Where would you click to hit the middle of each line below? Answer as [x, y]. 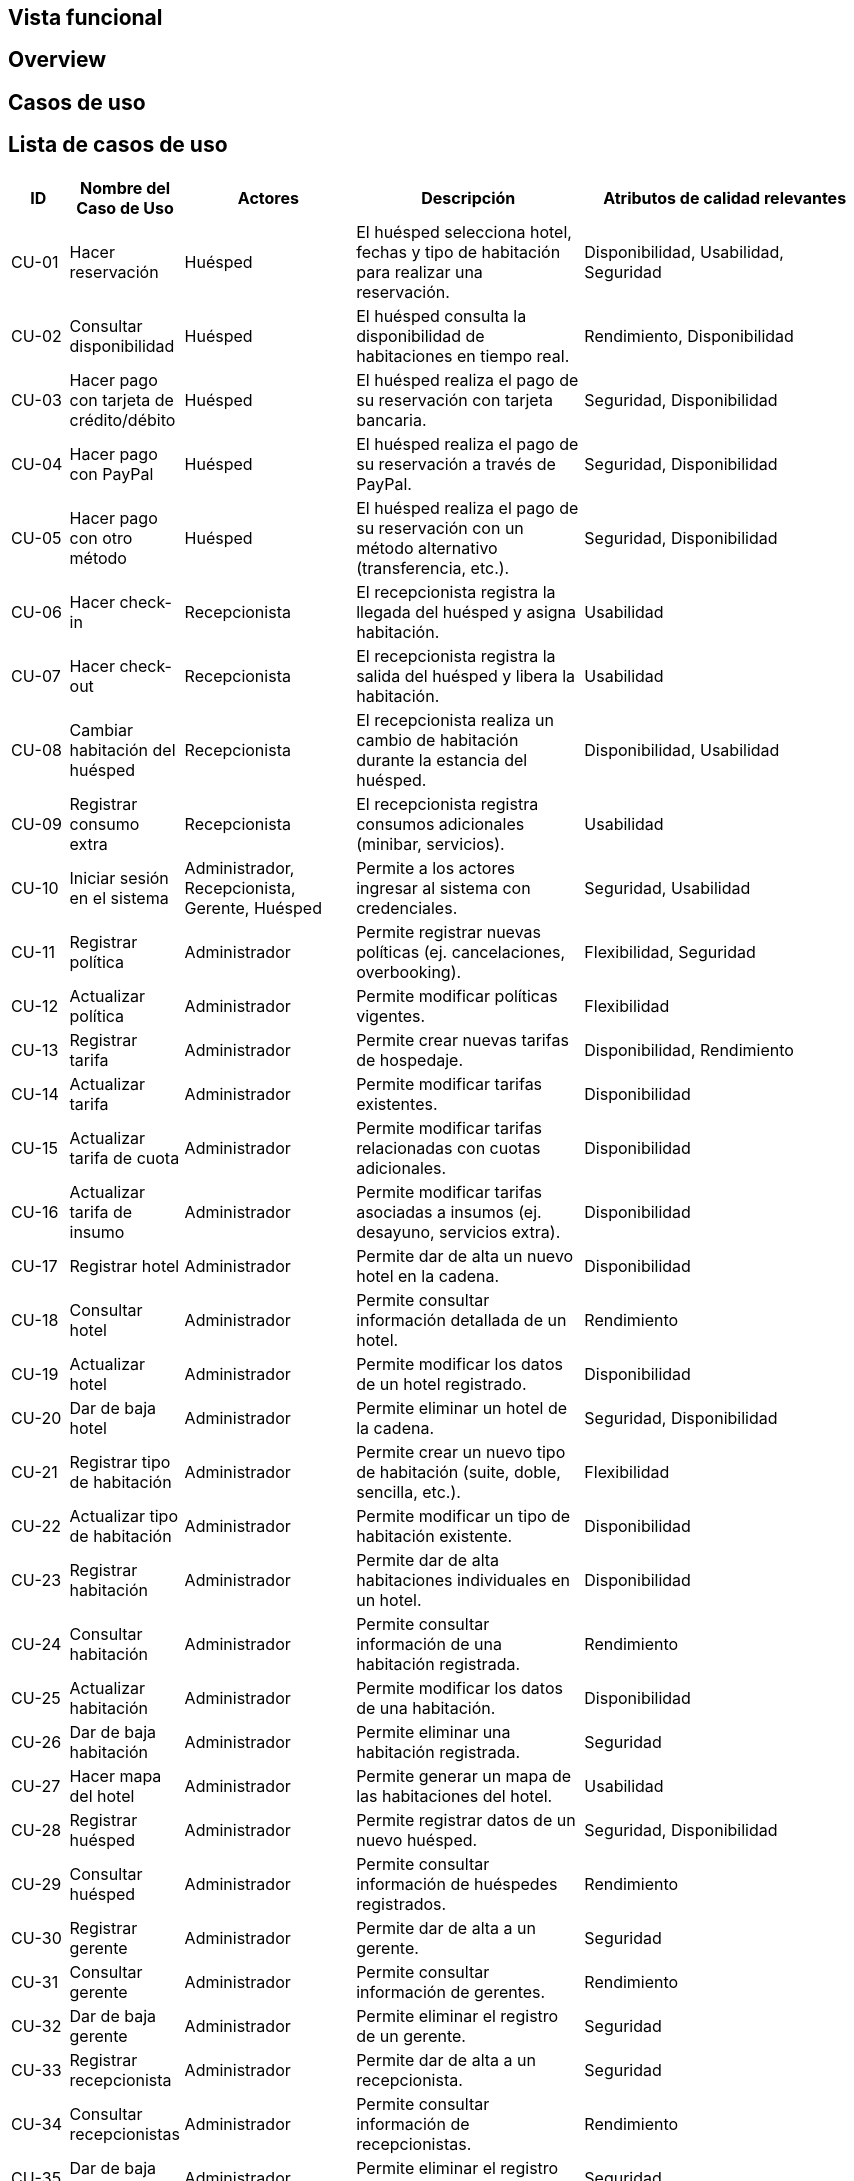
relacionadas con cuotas [448, 1147]
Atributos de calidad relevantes [725, 197]
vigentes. [391, 1015]
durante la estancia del [442, 759]
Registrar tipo [120, 1461]
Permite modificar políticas [457, 995]
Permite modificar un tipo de [463, 1515]
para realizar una [419, 271]
